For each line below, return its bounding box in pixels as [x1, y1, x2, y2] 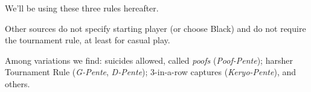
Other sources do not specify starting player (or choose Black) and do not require [5, 22, 306, 34]
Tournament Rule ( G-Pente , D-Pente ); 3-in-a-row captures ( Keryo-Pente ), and [5, 66, 297, 78]
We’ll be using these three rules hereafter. [5, 2, 159, 14]
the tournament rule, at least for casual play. [5, 34, 170, 46]
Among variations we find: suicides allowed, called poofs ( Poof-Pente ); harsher [5, 54, 293, 66]
